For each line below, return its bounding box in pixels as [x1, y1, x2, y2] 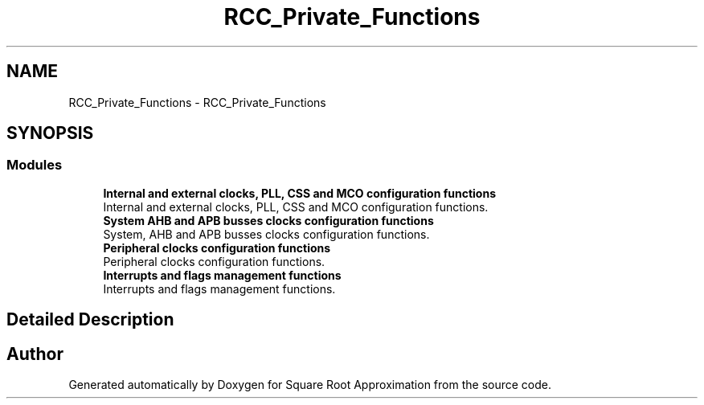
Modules [6, 157, 63, 174]
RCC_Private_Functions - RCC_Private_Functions [68, 95, 326, 109]
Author [6, 343, 63, 364]
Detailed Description [6, 309, 174, 330]
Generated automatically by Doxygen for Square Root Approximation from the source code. [68, 378, 551, 392]
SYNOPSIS [6, 123, 94, 144]
